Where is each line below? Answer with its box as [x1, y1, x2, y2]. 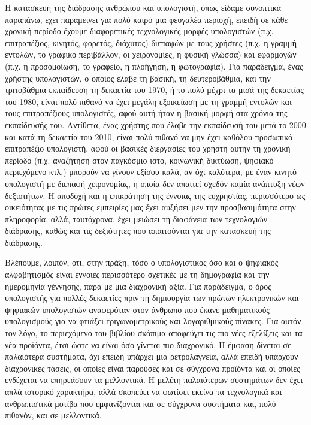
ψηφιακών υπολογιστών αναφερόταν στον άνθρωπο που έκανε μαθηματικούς [5, 303, 270, 315]
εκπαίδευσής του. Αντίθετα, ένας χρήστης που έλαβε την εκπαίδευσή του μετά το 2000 [5, 118, 306, 131]
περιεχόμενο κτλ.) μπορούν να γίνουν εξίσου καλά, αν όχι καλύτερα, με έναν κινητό [5, 165, 297, 178]
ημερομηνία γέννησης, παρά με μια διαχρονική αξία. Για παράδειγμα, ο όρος [5, 279, 271, 292]
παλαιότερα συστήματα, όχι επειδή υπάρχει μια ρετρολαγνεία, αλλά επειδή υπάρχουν [5, 350, 298, 363]
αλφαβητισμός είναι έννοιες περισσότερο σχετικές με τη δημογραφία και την [5, 268, 270, 281]
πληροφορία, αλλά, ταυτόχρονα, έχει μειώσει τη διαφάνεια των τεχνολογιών [5, 212, 267, 225]
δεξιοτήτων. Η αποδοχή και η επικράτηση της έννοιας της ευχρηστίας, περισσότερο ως [5, 189, 306, 201]
